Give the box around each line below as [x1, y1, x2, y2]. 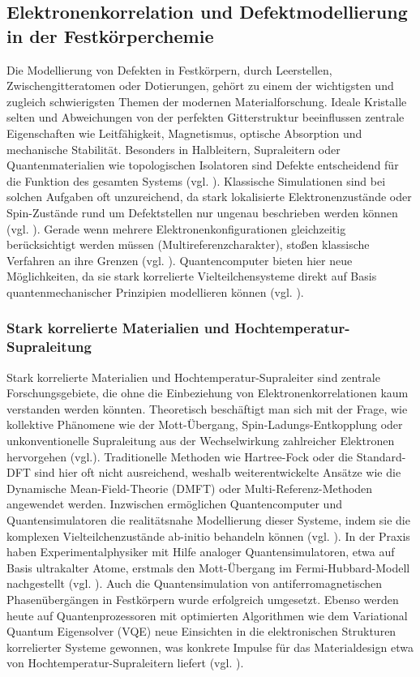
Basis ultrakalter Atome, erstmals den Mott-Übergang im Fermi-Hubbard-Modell [6, 559, 410, 576]
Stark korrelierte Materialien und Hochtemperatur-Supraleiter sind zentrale [6, 368, 380, 385]
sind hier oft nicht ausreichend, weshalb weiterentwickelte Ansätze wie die [34, 464, 401, 481]
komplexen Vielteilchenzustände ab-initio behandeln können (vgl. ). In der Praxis [6, 527, 410, 544]
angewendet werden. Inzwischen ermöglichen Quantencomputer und [6, 495, 342, 512]
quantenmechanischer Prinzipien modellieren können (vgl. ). [6, 283, 304, 300]
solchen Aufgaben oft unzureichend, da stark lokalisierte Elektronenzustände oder [6, 188, 412, 205]
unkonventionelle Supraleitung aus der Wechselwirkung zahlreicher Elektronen [6, 432, 395, 449]
